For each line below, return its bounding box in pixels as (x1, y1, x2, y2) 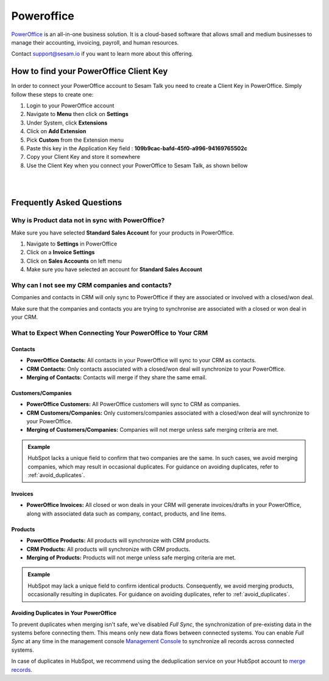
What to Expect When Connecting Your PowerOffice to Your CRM (11, 329, 208, 337)
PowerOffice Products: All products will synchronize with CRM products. (26, 537, 210, 544)
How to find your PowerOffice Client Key (11, 66, 168, 76)
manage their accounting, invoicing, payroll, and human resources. (11, 38, 179, 46)
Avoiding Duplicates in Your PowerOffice (11, 610, 117, 617)
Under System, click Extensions (26, 119, 108, 126)
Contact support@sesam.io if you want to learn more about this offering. (11, 50, 194, 57)
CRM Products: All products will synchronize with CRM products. (26, 545, 191, 553)
